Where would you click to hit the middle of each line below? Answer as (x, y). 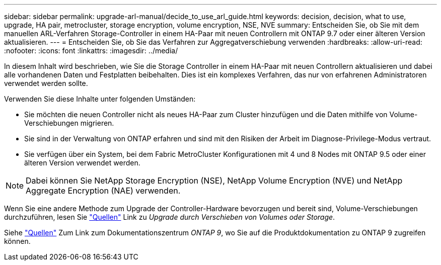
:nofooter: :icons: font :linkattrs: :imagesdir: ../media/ (91, 51)
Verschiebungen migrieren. (69, 123)
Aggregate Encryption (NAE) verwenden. (103, 191)
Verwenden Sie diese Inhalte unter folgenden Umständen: (100, 99)
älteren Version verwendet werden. (82, 163)
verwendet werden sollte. (46, 83)
